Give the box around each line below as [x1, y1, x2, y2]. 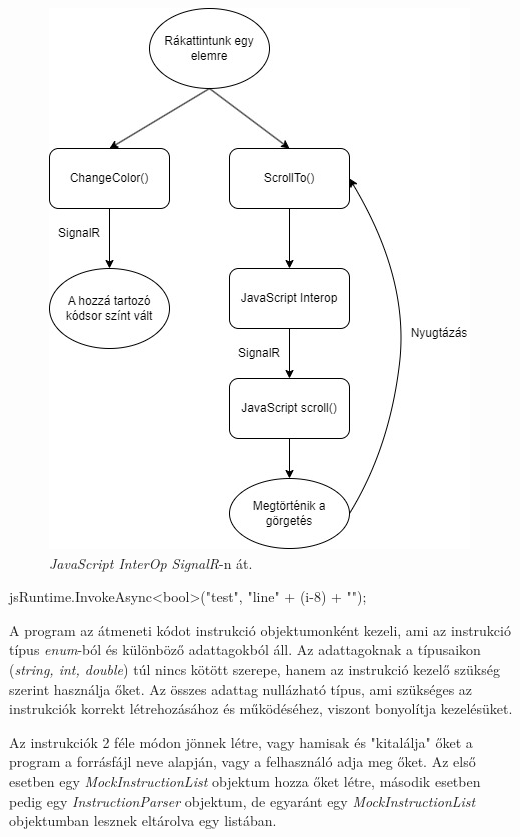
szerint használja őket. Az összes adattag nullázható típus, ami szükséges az [9, 678, 473, 699]
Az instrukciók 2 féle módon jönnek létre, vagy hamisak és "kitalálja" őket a [9, 731, 473, 752]
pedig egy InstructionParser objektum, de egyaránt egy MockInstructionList [9, 790, 476, 811]
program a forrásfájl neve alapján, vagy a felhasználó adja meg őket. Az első [9, 751, 476, 772]
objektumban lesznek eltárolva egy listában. [9, 810, 277, 831]
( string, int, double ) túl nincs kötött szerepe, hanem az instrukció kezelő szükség [9, 658, 500, 679]
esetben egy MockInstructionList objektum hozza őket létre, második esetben [9, 770, 481, 791]
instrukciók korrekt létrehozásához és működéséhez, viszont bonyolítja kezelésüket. [9, 698, 513, 719]
